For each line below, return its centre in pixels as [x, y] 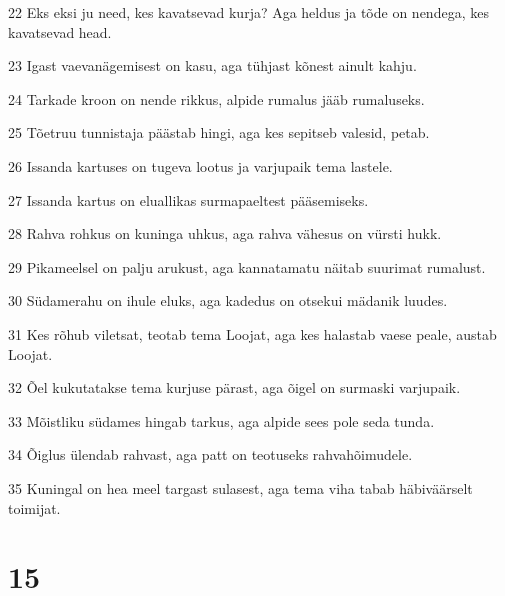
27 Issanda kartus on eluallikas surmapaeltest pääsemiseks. [188, 199]
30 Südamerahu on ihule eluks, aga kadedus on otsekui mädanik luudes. [228, 300]
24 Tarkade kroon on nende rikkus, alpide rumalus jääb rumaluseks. [216, 98]
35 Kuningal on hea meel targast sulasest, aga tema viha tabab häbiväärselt [240, 487]
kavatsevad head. [60, 31]
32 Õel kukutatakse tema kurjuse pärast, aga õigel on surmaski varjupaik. [234, 387]
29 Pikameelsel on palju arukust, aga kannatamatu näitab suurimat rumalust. [247, 266]
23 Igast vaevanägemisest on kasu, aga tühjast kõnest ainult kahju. [212, 65]
